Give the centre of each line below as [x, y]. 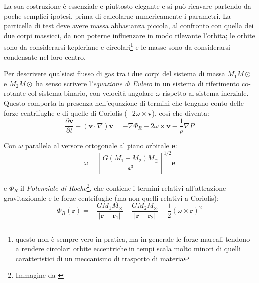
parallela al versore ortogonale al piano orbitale [97, 146]
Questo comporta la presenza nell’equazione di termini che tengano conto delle [124, 103]
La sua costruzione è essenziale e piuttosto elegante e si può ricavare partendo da [128, 6]
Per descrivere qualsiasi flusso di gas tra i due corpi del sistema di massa [115, 73]
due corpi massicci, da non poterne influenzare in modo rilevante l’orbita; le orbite [129, 35]
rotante [15, 93]
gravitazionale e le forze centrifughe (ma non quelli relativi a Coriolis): [111, 198]
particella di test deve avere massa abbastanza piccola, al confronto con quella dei [129, 26]
